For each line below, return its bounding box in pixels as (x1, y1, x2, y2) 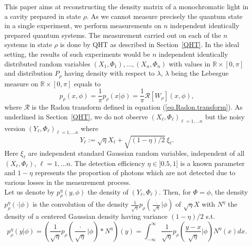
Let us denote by (4, 186, 54, 197)
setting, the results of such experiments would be (4, 49, 150, 59)
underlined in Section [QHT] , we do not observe (4, 111, 148, 121)
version (4, 123, 25, 133)
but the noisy (205, 111, 245, 121)
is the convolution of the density (33, 199, 129, 209)
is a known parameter (180, 158, 245, 168)
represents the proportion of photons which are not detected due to (35, 167, 235, 178)
